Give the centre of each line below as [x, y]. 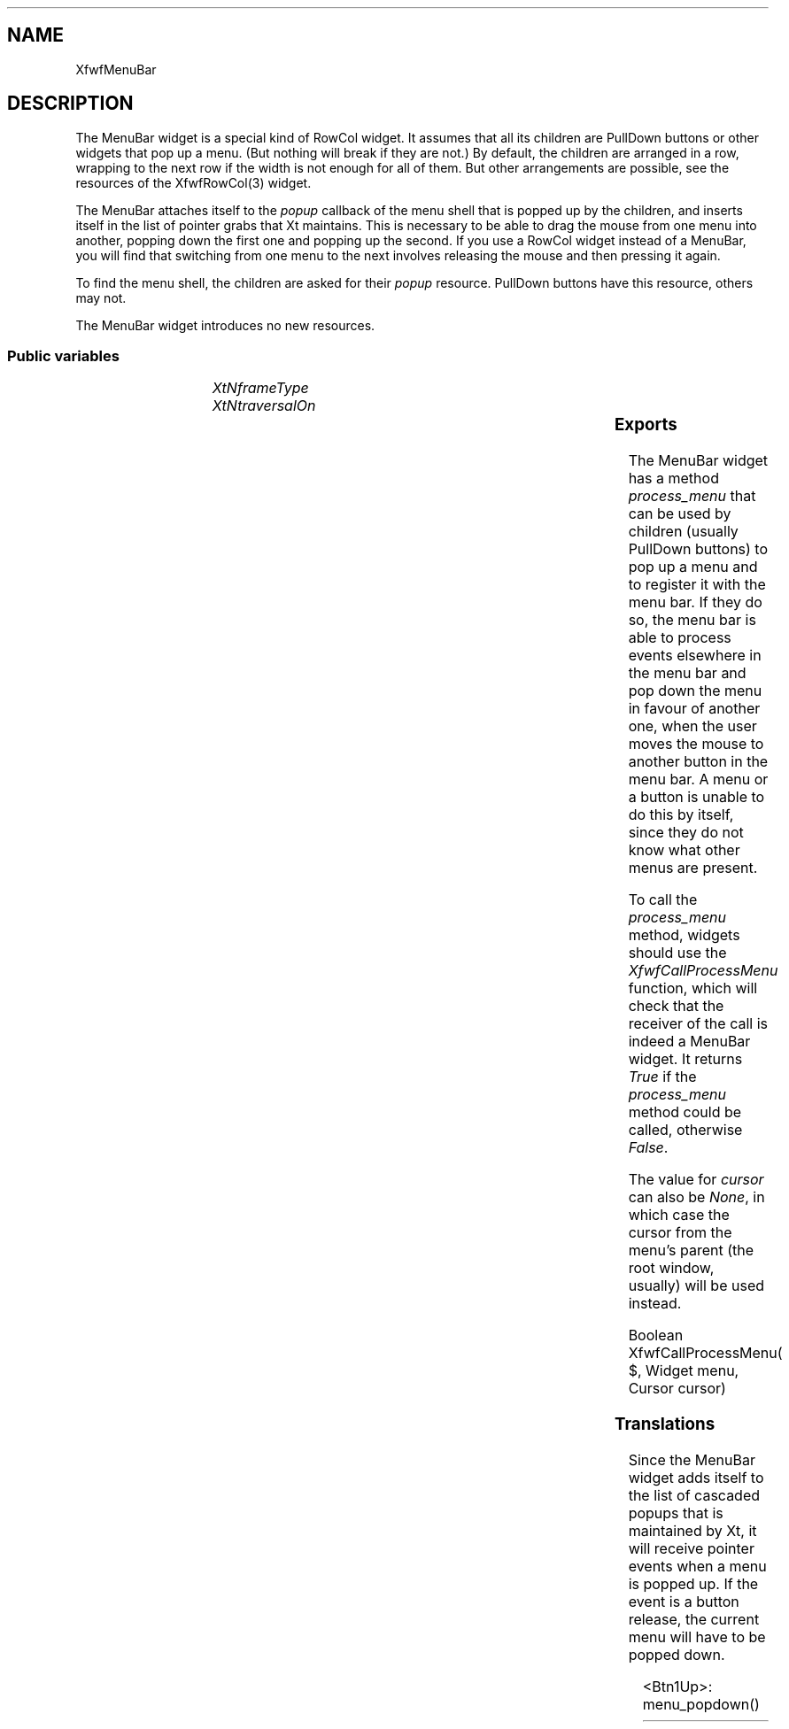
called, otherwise [685, 1130]
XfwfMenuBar [116, 69]
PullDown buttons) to [698, 549]
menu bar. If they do [695, 602]
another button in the [698, 762]
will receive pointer [691, 1548]
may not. [101, 297]
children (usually [683, 532]
